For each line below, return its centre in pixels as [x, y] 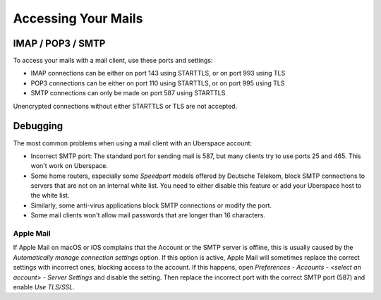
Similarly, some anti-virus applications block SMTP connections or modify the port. [151, 205]
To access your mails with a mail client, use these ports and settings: [113, 61]
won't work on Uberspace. [69, 166]
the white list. [50, 196]
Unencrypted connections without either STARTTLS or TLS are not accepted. [125, 106]
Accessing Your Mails [78, 18]
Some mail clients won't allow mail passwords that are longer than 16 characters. [148, 215]
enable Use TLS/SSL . [44, 287]
